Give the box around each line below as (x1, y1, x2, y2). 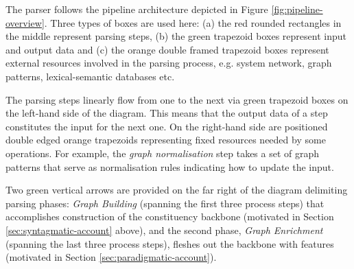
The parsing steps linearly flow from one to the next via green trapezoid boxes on (5, 92, 349, 106)
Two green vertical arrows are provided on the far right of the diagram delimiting (5, 183, 348, 197)
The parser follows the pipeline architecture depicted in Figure (5, 2, 268, 16)
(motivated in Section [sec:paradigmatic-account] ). (5, 250, 217, 264)
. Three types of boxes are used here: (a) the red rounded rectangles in (44, 15, 342, 30)
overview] (5, 15, 45, 30)
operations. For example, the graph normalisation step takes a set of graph (5, 145, 320, 160)
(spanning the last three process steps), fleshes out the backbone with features (5, 236, 334, 250)
